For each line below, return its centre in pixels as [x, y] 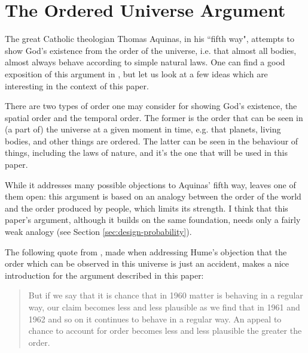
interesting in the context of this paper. [77, 85]
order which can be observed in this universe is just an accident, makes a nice [147, 263]
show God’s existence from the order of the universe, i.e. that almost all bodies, [151, 50]
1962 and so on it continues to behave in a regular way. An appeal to [155, 319]
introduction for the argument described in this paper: [104, 275]
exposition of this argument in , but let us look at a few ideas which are [136, 73]
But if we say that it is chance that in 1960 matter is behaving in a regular [166, 295]
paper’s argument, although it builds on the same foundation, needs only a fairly [153, 220]
